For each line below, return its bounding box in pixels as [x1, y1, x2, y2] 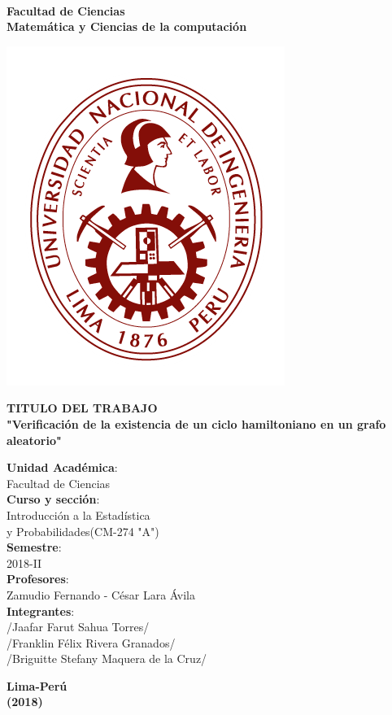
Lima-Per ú [7, 677, 68, 694]
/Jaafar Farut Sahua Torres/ [7, 618, 150, 635]
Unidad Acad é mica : [7, 459, 118, 476]
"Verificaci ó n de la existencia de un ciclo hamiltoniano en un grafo [7, 415, 386, 432]
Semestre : [7, 538, 62, 556]
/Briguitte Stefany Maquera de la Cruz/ [7, 650, 207, 667]
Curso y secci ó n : [7, 490, 100, 508]
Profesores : [7, 570, 69, 587]
